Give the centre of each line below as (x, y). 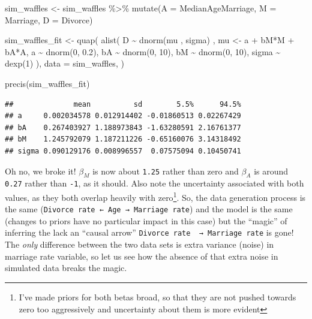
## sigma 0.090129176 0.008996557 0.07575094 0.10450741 (123, 151)
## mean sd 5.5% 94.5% (123, 104)
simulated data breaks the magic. (66, 268)
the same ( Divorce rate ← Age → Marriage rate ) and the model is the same (149, 209)
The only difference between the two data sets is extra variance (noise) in (139, 244)
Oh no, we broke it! (40, 171)
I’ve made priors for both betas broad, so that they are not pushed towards (157, 297)
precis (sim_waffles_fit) (47, 83)
